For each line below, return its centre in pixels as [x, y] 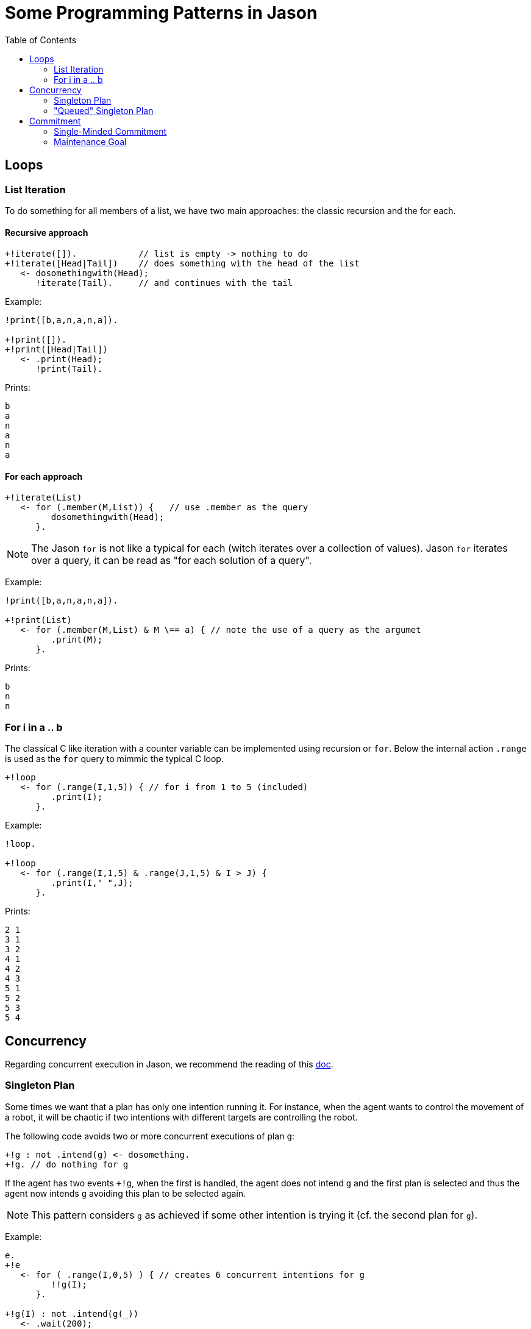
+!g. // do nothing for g [67, 1164]
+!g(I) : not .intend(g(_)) [72, 1313]
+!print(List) [38, 620]
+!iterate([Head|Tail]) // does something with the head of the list [182, 264]
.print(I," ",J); [92, 883]
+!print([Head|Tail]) [56, 350]
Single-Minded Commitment [110, 131]
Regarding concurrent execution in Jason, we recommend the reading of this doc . [169, 1064]
